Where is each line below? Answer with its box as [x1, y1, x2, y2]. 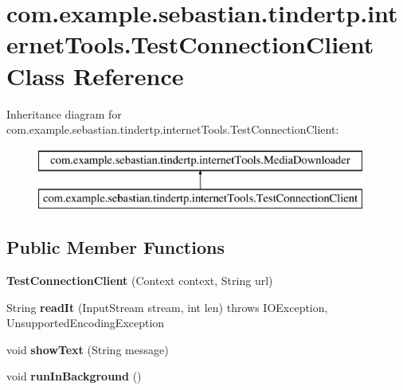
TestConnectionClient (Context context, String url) [6, 272, 273, 289]
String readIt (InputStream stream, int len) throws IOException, [6, 298, 328, 315]
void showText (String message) [6, 341, 169, 357]
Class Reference [6, 59, 184, 92]
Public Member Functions [6, 235, 225, 259]
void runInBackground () [6, 368, 142, 384]
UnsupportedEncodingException [6, 314, 165, 331]
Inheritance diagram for [6, 105, 122, 122]
